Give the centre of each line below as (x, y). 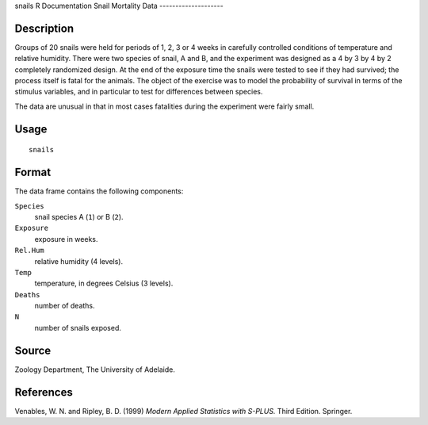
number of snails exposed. (78, 327)
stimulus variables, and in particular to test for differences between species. (139, 92)
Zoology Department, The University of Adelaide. (95, 369)
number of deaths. (65, 306)
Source (33, 350)
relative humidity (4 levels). (78, 261)
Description (44, 28)
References (44, 392)
